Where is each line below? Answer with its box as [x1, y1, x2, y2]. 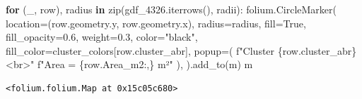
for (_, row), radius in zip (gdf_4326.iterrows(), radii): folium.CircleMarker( [6, 2, 337, 16]
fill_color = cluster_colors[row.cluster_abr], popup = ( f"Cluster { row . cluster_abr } [6, 43, 357, 58]
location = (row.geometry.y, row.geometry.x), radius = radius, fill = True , [6, 15, 306, 30]
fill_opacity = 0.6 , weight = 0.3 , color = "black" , [6, 29, 198, 44]
